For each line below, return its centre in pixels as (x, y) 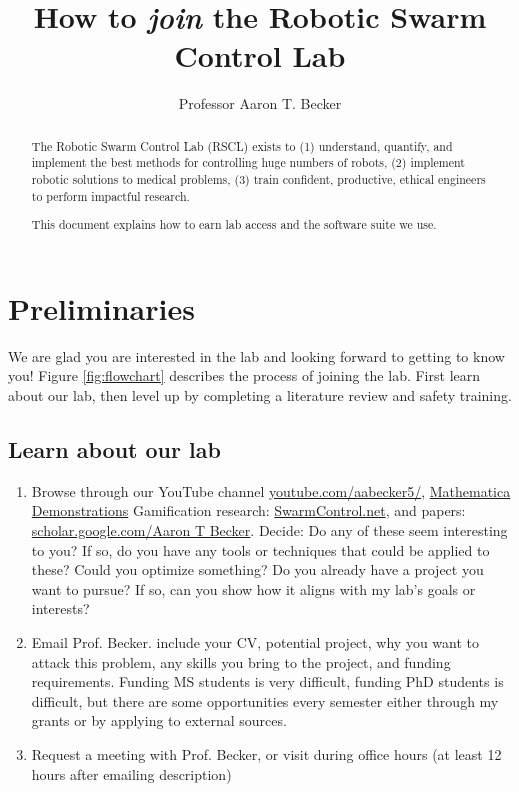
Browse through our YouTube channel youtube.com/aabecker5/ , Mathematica (271, 490)
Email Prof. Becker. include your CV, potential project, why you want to (255, 641)
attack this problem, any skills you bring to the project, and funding (241, 661)
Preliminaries (101, 307)
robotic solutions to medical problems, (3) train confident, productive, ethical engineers (258, 179)
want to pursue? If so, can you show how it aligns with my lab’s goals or (253, 588)
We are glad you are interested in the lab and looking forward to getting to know (256, 355)
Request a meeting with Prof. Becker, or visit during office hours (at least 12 (266, 753)
